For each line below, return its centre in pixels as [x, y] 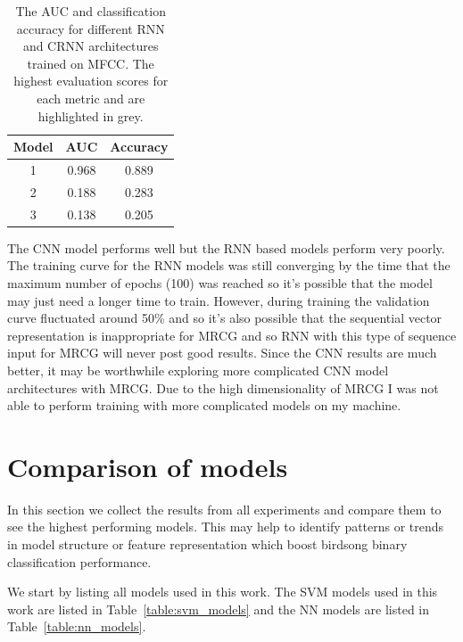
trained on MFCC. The [91, 63]
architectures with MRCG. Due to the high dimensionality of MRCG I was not [223, 387]
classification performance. [79, 561]
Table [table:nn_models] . [77, 626]
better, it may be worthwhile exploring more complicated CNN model [198, 370]
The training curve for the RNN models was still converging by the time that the [229, 265]
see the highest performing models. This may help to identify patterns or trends [226, 527]
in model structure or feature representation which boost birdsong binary [207, 544]
